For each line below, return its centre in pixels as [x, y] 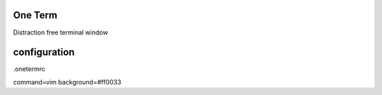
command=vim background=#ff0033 [67, 82]
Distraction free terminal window [61, 32]
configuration [44, 52]
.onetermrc [29, 69]
